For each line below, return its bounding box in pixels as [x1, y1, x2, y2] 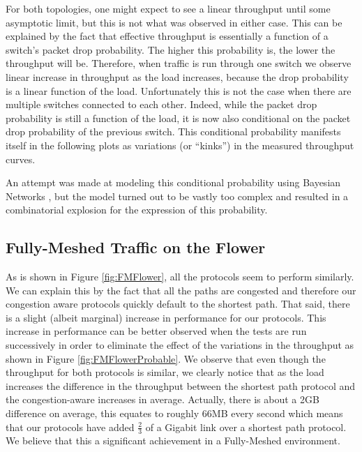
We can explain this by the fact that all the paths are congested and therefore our [6, 282, 356, 297]
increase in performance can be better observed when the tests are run [6, 324, 307, 338]
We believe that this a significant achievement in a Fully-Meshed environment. [6, 433, 340, 448]
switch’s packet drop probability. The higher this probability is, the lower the [6, 42, 335, 56]
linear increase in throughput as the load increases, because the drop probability [6, 69, 349, 84]
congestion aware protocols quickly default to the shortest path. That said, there [6, 296, 350, 311]
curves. [6, 151, 36, 166]
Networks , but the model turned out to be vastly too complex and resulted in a [6, 188, 349, 203]
